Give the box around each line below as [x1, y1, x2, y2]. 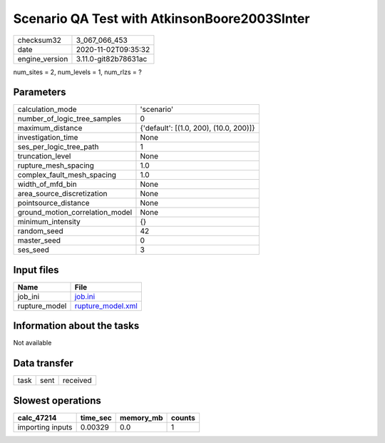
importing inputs [17, 422, 73, 432]
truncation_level [17, 151, 71, 161]
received [62, 375, 92, 385]
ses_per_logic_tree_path [17, 142, 99, 152]
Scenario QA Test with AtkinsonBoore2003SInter [13, 11, 310, 26]
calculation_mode [17, 104, 78, 114]
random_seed [17, 226, 63, 236]
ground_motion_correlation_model [17, 208, 133, 218]
